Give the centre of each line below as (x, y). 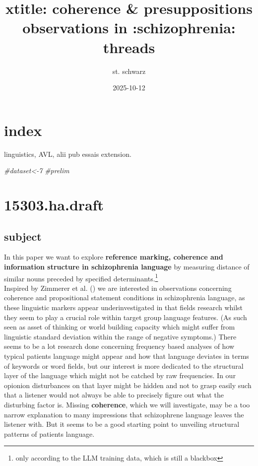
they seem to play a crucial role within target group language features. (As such (126, 317)
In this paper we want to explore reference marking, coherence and (114, 257)
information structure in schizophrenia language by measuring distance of (127, 266)
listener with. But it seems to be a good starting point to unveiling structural (122, 424)
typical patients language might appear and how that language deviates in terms (127, 356)
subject (23, 236)
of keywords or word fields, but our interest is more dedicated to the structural (124, 366)
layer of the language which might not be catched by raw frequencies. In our (120, 375)
